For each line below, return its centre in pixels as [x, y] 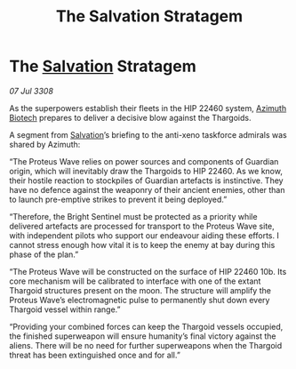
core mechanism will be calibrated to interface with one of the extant [135, 281]
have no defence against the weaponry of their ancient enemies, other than [147, 189]
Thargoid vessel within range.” [65, 309]
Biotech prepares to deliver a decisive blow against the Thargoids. [130, 117]
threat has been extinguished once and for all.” [95, 355]
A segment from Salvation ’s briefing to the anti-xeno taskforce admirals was [148, 134]
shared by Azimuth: [45, 144]
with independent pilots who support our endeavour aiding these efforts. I [144, 235]
